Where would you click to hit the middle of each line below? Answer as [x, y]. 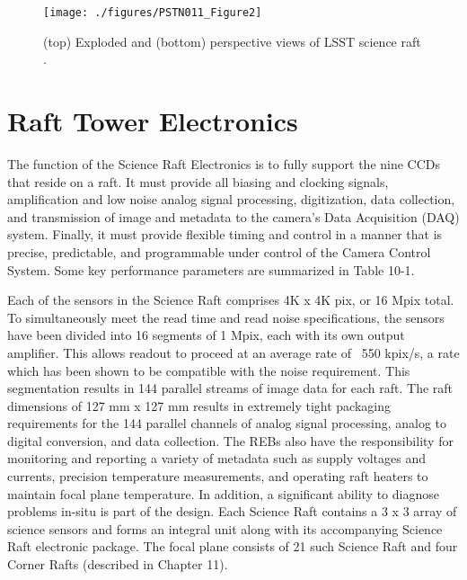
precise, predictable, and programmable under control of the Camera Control [219, 251]
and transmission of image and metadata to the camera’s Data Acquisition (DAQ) [233, 216]
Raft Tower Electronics [153, 121]
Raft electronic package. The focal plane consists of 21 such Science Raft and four [233, 546]
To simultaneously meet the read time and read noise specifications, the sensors [226, 317]
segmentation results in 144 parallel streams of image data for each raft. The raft [230, 388]
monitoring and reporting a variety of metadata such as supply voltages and [216, 458]
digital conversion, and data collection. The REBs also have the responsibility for [230, 440]
